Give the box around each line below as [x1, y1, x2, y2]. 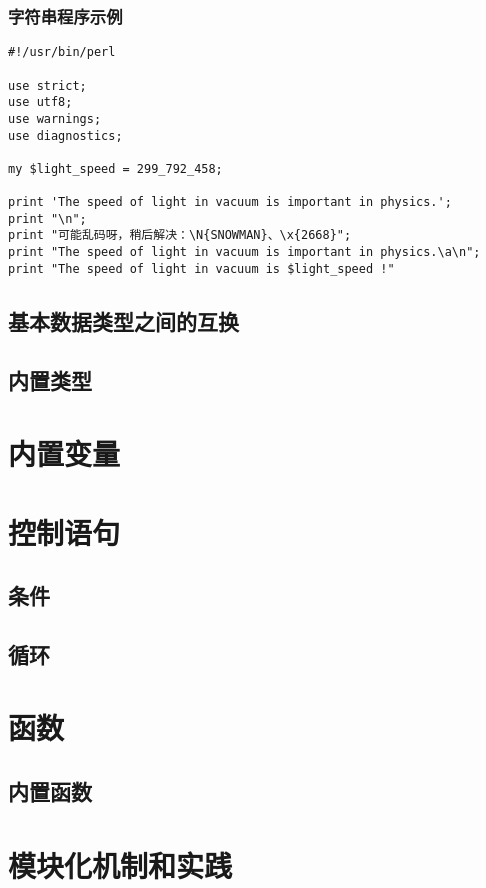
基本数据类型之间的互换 [8, 305, 239, 336]
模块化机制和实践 [8, 844, 233, 885]
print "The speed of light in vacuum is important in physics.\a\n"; [8, 245, 481, 260]
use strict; [8, 78, 87, 93]
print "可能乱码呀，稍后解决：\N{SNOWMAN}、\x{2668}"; [8, 228, 352, 243]
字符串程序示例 [8, 3, 123, 28]
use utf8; [8, 95, 73, 110]
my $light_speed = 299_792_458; [8, 161, 223, 176]
